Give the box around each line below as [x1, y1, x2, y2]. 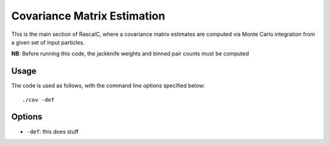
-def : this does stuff [26, 128, 79, 135]
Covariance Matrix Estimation [11, 9, 166, 23]
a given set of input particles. [11, 38, 85, 46]
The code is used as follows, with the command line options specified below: [11, 82, 205, 90]
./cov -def [22, 96, 55, 103]
